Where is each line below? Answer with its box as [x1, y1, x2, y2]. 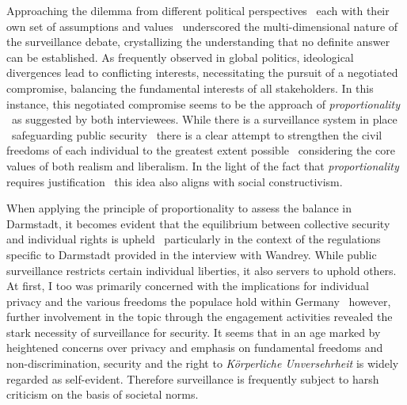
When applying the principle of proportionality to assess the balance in [6, 200, 352, 216]
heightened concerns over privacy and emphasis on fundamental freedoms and [6, 339, 383, 356]
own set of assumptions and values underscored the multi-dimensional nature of [6, 17, 398, 34]
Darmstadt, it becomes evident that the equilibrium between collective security [6, 215, 390, 231]
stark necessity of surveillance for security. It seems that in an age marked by [6, 323, 381, 340]
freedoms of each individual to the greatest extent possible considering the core [6, 142, 395, 159]
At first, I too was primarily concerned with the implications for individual [6, 277, 369, 294]
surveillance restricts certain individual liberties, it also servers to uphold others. [6, 262, 397, 278]
